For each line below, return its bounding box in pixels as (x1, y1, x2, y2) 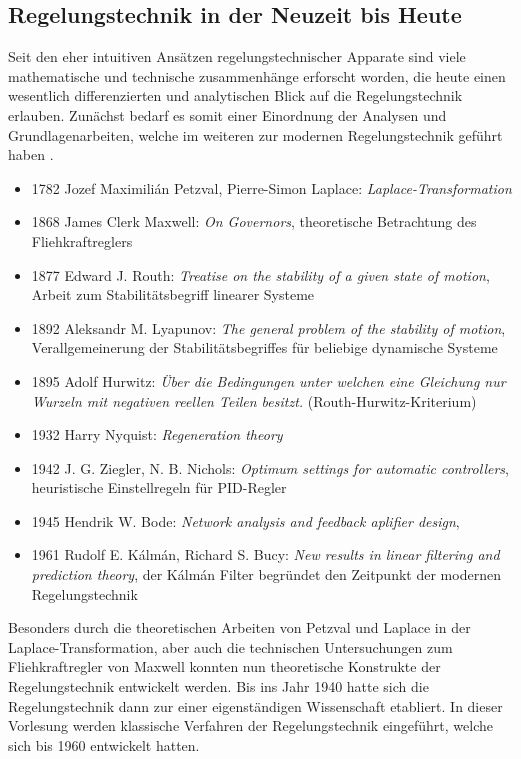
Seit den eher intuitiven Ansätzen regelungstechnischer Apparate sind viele (8, 46, 466, 67)
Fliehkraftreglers (31, 230, 133, 251)
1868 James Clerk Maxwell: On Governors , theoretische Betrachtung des (31, 211, 477, 232)
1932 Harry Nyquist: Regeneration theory (31, 424, 283, 445)
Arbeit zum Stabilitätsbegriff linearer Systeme (31, 284, 315, 305)
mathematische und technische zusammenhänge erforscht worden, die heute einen (8, 65, 506, 86)
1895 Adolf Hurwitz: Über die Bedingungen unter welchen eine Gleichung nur (31, 370, 506, 391)
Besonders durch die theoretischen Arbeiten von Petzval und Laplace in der (8, 617, 471, 638)
